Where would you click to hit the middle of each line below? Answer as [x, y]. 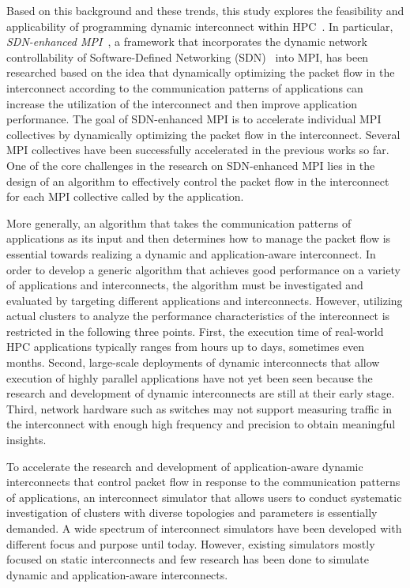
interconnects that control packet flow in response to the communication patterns [203, 482]
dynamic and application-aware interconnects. [117, 574]
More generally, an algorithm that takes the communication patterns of [179, 222]
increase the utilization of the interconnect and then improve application [182, 103]
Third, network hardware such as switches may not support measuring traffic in [199, 408]
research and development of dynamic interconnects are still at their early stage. [201, 393]
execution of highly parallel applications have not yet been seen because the [190, 377]
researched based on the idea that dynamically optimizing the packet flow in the [201, 72]
